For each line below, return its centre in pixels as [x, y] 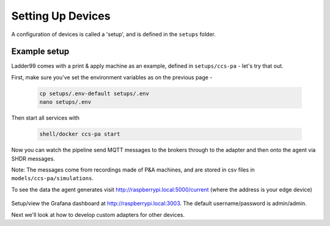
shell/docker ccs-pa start [80, 134]
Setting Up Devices [61, 16]
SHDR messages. [33, 158]
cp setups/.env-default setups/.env [94, 93]
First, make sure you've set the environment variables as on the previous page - [112, 77]
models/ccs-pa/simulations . [53, 178]
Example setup [40, 52]
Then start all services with [45, 118]
